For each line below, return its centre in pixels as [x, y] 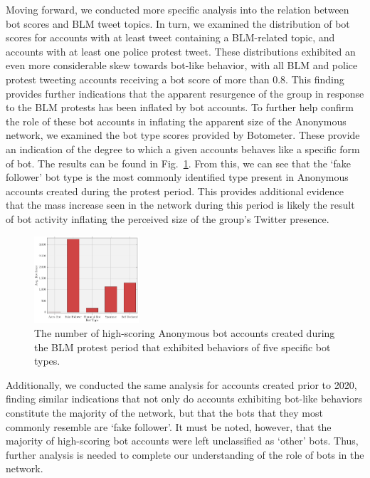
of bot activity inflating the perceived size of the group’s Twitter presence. [168, 218]
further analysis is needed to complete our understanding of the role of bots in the [185, 454]
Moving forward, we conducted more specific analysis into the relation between [178, 9]
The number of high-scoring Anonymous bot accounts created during [185, 333]
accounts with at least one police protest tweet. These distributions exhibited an [181, 51]
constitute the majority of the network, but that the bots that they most [164, 412]
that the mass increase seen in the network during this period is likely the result [180, 205]
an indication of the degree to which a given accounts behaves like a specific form [183, 149]
